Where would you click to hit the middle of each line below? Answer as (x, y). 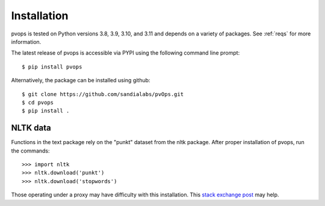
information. (26, 41)
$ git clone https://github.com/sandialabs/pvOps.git (103, 94)
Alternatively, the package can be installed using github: (81, 80)
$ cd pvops (38, 102)
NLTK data (31, 128)
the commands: (31, 151)
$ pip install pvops (52, 67)
